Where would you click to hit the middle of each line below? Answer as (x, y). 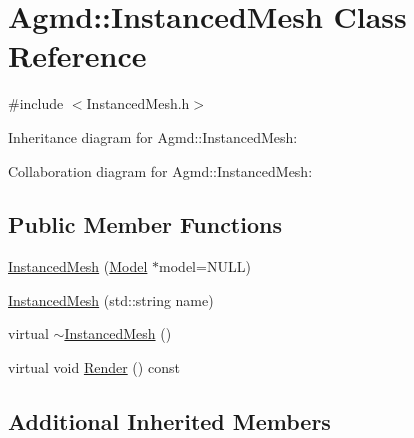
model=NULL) (205, 266)
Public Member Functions (145, 224)
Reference (77, 55)
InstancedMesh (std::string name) (111, 299)
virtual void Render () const (94, 367)
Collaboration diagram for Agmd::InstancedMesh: (160, 170)
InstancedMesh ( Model (78, 266)
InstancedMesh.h (138, 103)
